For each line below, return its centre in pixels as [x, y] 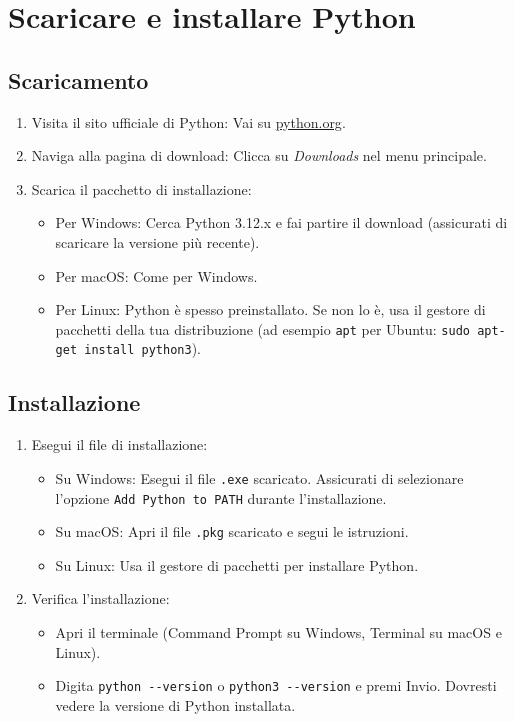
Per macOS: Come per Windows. [156, 275]
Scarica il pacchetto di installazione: [141, 188]
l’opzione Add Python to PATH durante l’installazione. [221, 497]
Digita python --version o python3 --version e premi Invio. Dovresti [276, 685]
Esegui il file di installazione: [119, 444]
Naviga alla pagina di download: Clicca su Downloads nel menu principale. [259, 155]
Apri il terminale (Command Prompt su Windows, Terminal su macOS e [278, 632]
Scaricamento [78, 79]
